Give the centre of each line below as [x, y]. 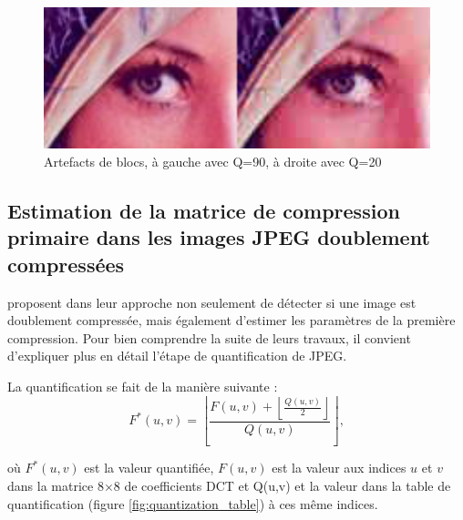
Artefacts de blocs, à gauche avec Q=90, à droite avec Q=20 [213, 162]
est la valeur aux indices [339, 468]
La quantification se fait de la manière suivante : [143, 386]
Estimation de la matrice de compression [204, 211]
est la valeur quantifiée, [149, 468]
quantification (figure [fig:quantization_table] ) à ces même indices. [193, 503]
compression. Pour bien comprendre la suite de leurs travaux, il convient [209, 337]
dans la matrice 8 [56, 486]
